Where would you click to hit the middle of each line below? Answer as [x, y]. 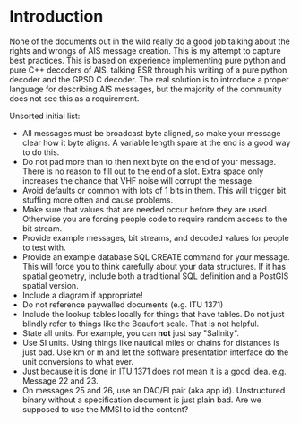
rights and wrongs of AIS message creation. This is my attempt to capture [145, 50]
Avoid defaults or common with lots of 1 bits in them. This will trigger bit [154, 190]
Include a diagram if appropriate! [82, 295]
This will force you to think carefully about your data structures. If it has [154, 266]
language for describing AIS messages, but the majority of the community [146, 89]
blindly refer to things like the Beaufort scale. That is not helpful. [141, 324]
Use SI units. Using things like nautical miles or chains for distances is [151, 342]
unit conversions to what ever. [78, 361]
